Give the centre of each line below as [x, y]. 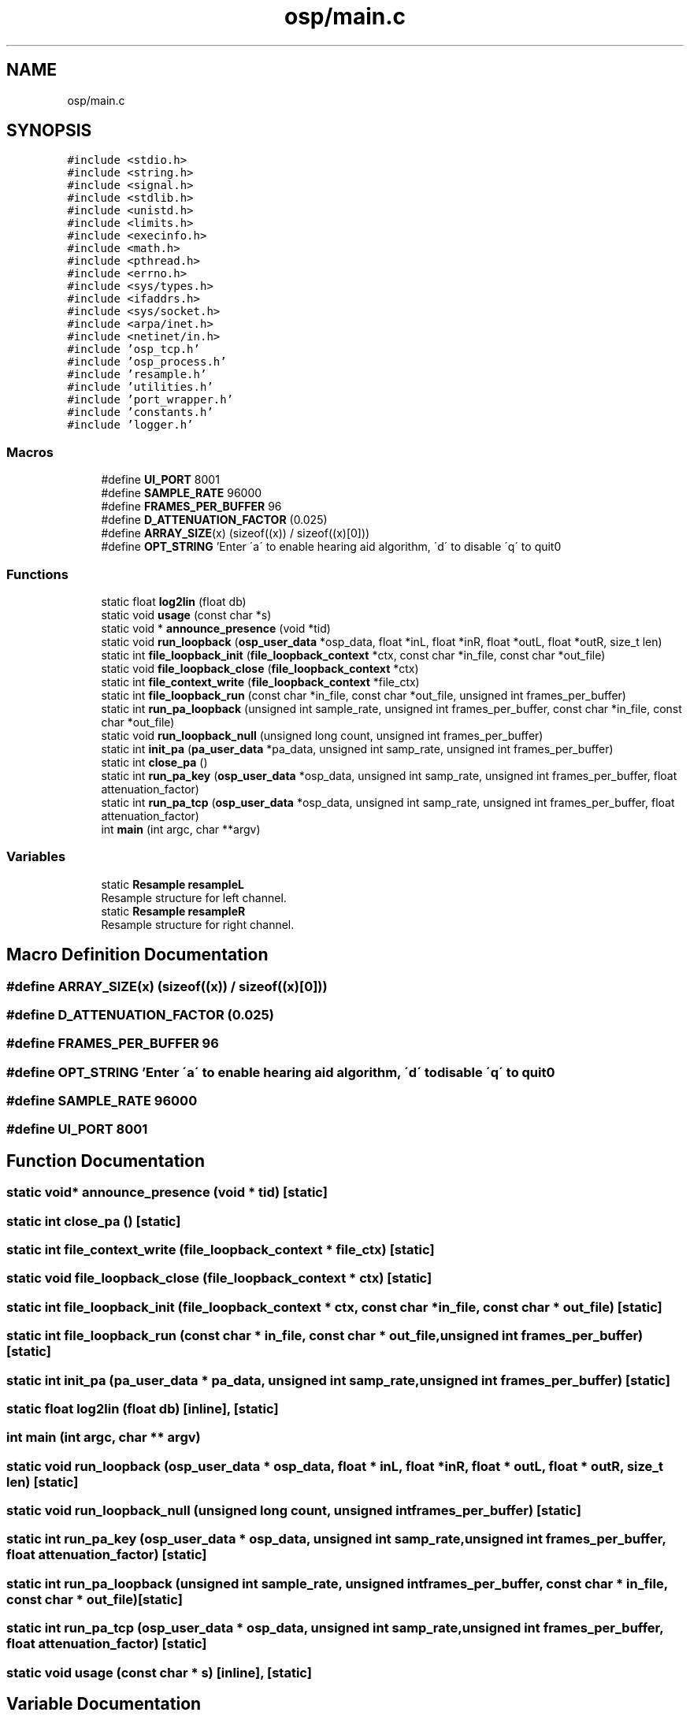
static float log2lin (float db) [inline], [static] [143, 1408]
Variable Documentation [104, 1703]
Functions [37, 574]
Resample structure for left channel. [194, 897]
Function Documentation [106, 1161]
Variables [36, 857]
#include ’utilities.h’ [140, 387]
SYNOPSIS [49, 131]
